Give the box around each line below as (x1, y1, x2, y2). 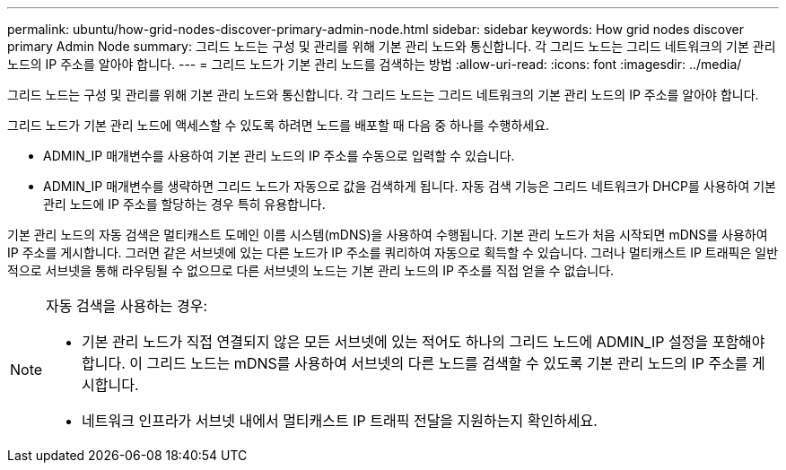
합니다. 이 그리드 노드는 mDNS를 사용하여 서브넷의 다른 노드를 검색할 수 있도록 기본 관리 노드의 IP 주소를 (82, 354, 748, 372)
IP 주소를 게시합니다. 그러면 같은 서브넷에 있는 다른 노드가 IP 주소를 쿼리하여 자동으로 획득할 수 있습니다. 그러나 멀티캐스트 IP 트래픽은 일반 (7, 245, 779, 260)
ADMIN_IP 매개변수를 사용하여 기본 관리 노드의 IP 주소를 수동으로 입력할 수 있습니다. (43, 148, 515, 163)
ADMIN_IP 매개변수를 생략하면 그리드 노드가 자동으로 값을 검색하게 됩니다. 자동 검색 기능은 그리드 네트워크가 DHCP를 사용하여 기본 (43, 178, 776, 194)
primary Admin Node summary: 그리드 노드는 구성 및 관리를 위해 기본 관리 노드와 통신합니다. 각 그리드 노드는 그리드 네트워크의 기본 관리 (7, 39, 776, 54)
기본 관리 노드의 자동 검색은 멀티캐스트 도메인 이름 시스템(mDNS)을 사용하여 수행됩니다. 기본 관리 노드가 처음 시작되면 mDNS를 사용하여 (7, 227, 768, 242)
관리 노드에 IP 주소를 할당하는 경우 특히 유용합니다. (43, 196, 326, 212)
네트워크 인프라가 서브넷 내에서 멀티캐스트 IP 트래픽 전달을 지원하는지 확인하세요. (82, 412, 598, 430)
